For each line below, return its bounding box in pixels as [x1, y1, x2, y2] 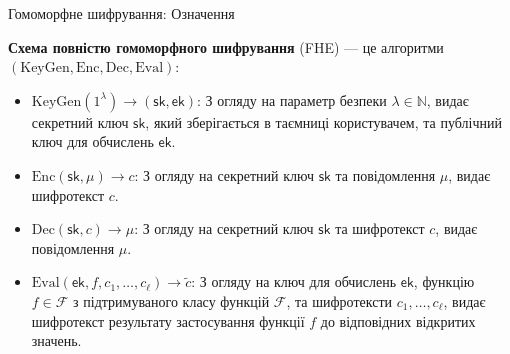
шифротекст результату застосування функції [31, 310, 305, 331]
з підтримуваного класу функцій [73, 290, 270, 311]
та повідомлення [335, 164, 436, 185]
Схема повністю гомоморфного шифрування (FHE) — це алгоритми [8, 36, 444, 57]
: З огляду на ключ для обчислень [191, 271, 397, 292]
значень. [31, 330, 82, 351]
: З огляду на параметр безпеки [197, 89, 387, 110]
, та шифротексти [286, 290, 393, 311]
